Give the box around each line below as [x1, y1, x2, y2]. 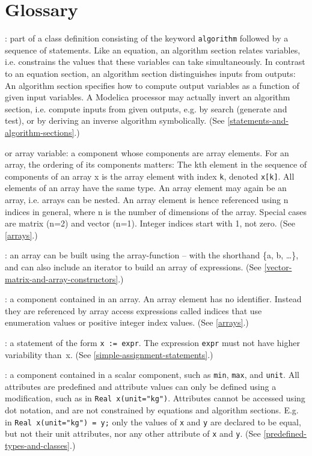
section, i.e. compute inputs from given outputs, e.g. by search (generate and [5, 102, 287, 115]
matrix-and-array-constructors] [5, 272, 118, 285]
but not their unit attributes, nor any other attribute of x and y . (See [5, 427, 261, 440]
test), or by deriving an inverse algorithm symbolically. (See [5, 114, 225, 127]
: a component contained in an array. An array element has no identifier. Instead [5, 293, 302, 305]
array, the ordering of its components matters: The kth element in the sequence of [5, 158, 307, 171]
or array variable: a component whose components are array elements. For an [5, 146, 289, 159]
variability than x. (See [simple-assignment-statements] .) [5, 348, 213, 360]
